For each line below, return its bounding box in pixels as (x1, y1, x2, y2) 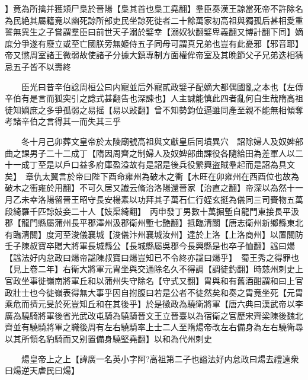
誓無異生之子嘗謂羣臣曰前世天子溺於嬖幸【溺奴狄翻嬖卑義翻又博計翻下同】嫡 (5, 25, 303, 38)
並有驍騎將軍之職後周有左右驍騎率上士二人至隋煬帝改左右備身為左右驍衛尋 (12, 321, 303, 333)
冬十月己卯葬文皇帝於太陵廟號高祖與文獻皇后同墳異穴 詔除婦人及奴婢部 (21, 135, 303, 147)
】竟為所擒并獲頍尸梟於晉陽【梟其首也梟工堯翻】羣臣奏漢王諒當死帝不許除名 (5, 2, 303, 14)
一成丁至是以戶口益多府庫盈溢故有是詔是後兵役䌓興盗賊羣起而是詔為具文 (12, 158, 295, 171)
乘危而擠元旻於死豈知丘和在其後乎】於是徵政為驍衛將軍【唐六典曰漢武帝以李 (5, 298, 303, 310)
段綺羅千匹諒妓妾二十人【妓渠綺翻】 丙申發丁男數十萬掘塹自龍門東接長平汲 (5, 205, 299, 217)
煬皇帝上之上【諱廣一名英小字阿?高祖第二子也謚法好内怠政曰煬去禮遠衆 (21, 352, 299, 365)
